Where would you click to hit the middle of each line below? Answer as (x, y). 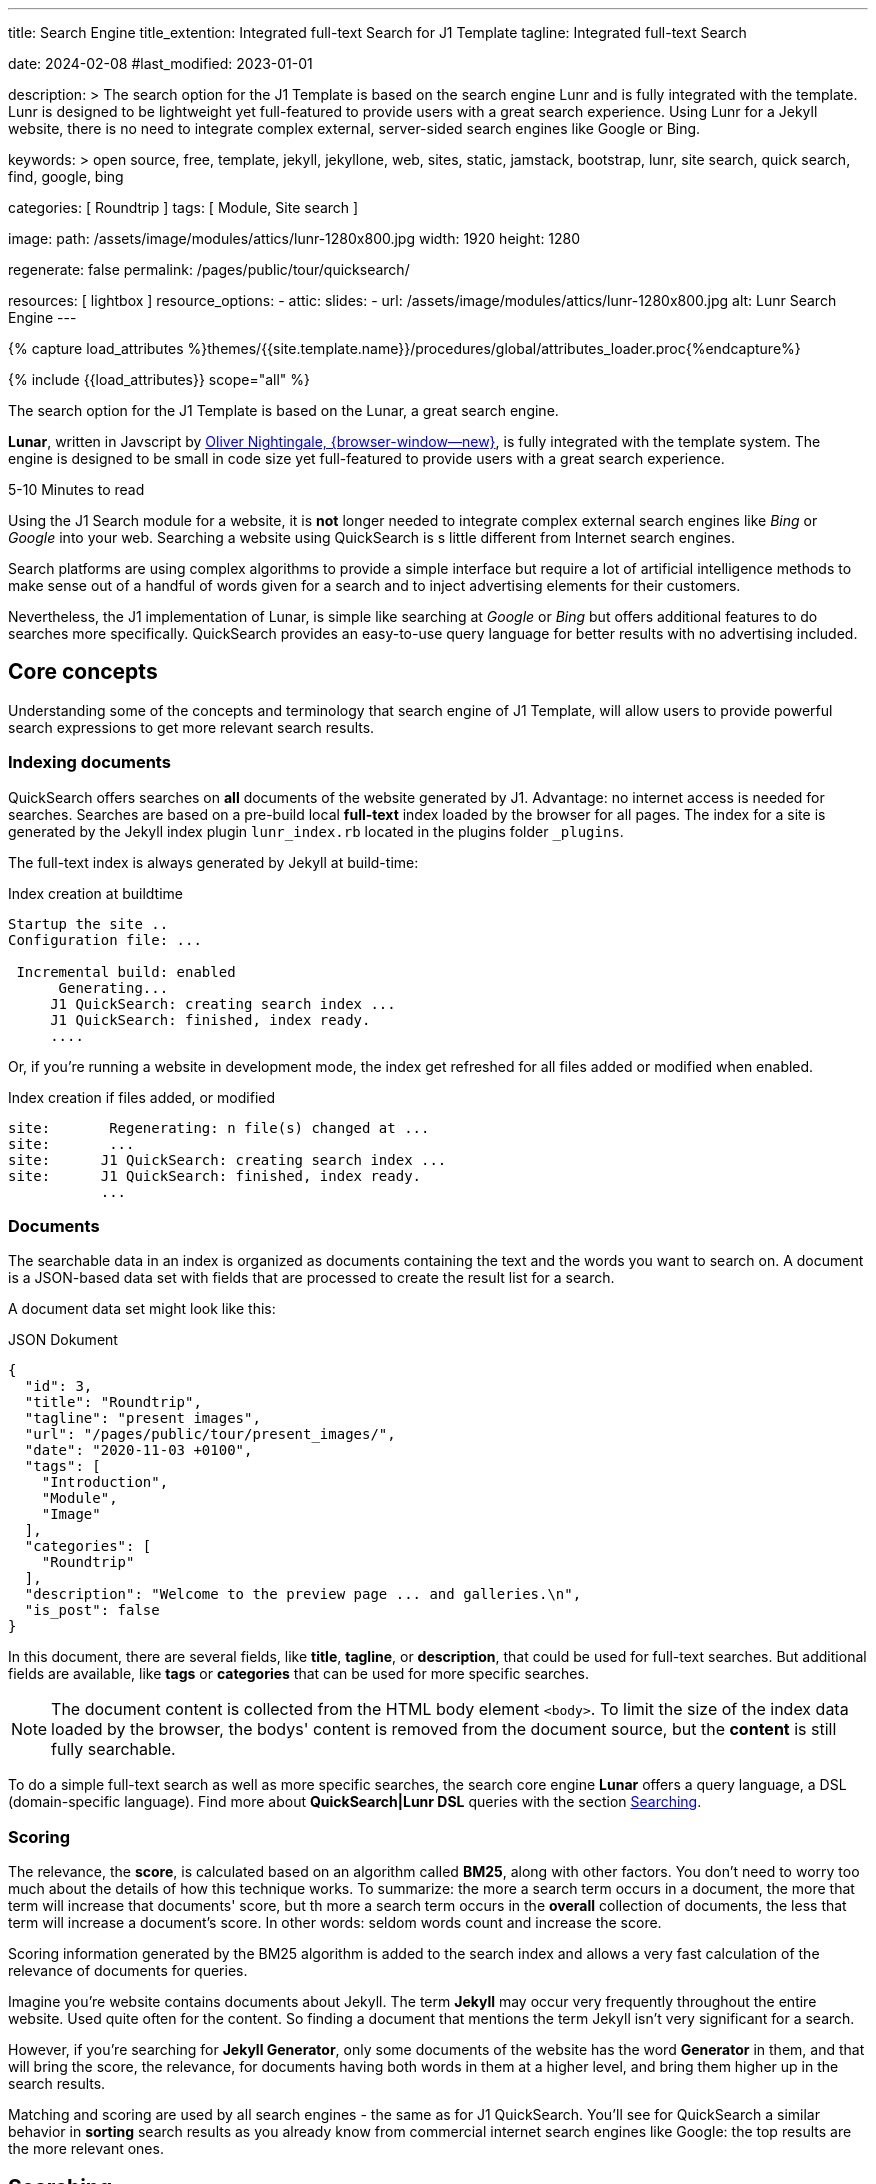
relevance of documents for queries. (128, 1971)
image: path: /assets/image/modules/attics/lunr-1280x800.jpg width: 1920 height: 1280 (294, 238)
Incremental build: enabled (126, 971)
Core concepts (83, 672)
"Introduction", (105, 1482)
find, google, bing (66, 176)
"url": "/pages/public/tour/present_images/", (210, 1434)
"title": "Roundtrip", (113, 1402)
